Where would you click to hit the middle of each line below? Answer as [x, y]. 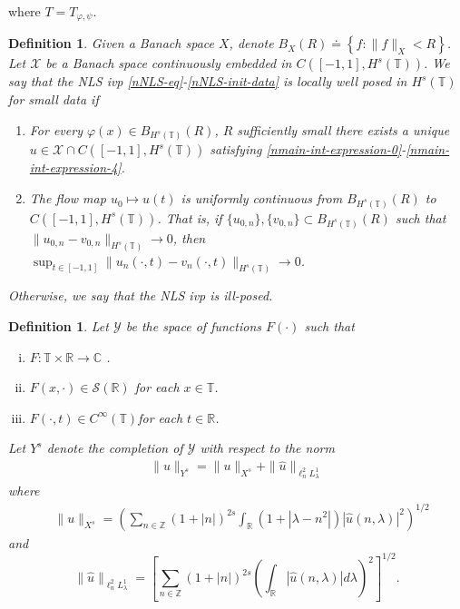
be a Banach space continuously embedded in [169, 63]
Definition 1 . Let [59, 325]
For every [56, 129]
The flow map [68, 198]
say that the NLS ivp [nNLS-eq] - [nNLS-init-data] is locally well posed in [208, 81]
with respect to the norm [267, 448]
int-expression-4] [75, 167]
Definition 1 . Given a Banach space [111, 43]
